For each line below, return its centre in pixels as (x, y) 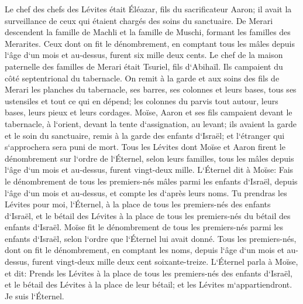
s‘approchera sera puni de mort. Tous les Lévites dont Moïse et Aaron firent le (145, 147)
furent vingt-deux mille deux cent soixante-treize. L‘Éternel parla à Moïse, (165, 262)
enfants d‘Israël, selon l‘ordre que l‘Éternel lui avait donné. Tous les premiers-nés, (151, 238)
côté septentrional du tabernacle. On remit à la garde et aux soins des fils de (142, 78)
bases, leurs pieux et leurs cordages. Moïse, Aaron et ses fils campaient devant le (149, 112)
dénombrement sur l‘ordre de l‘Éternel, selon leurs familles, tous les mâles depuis (149, 158)
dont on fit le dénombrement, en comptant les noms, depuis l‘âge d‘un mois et (144, 250)
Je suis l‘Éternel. (35, 296)
